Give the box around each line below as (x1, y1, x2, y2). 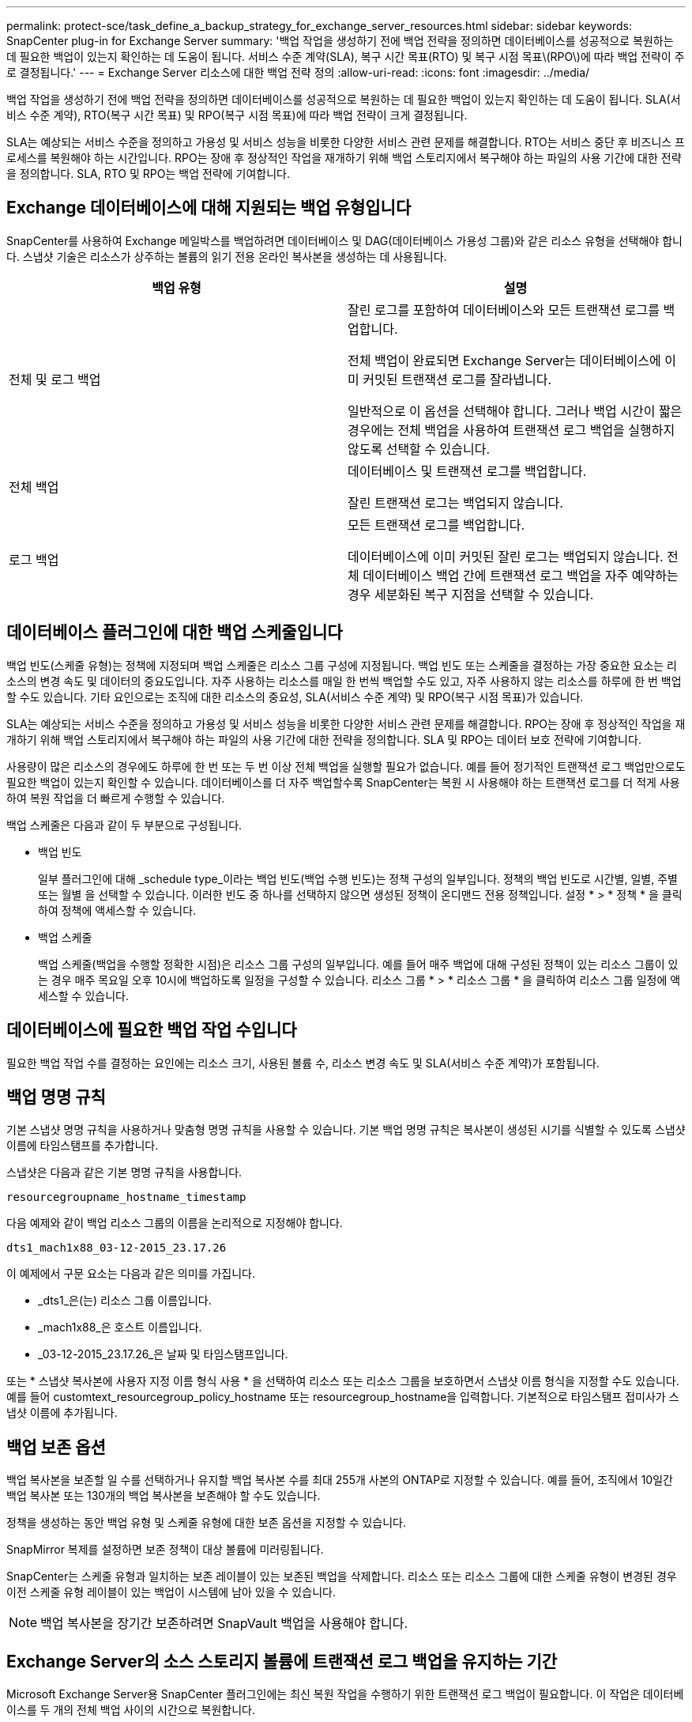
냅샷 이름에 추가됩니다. (6, 1406, 118, 1420)
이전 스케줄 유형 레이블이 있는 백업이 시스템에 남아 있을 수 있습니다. (6, 1585, 336, 1599)
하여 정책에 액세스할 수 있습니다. (38, 903, 197, 917)
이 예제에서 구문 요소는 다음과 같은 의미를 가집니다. (6, 1267, 255, 1281)
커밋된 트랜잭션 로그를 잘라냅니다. (363, 371, 552, 387)
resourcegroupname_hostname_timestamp (6, 1191, 246, 1204)
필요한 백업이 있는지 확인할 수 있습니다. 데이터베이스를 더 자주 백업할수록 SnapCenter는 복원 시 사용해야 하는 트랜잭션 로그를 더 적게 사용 (6, 775, 680, 789)
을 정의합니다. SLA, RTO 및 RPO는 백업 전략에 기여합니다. (6, 167, 290, 180)
